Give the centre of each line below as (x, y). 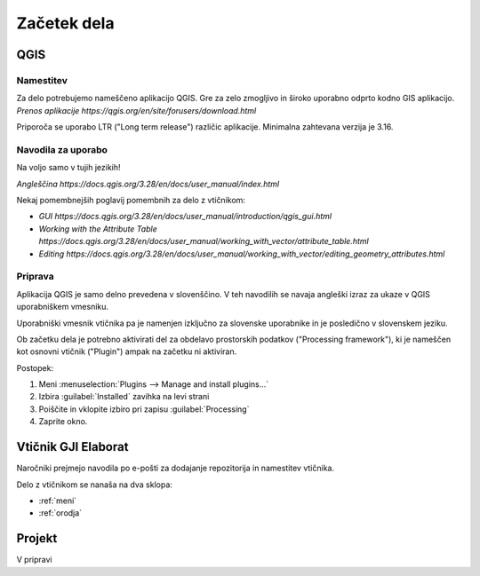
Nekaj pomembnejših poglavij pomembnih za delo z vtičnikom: (131, 201)
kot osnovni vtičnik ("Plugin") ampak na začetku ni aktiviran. (127, 351)
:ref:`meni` (58, 501)
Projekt (37, 538)
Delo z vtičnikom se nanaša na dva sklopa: (95, 485)
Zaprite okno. (63, 422)
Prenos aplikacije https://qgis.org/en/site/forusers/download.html (136, 110)
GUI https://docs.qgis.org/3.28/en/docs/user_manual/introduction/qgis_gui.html (185, 217)
